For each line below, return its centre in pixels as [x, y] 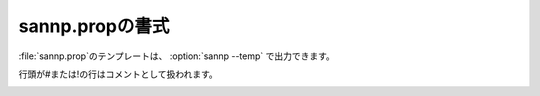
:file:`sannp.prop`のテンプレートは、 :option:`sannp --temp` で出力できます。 [176, 56]
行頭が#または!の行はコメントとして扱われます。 [118, 74]
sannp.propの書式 [94, 26]
